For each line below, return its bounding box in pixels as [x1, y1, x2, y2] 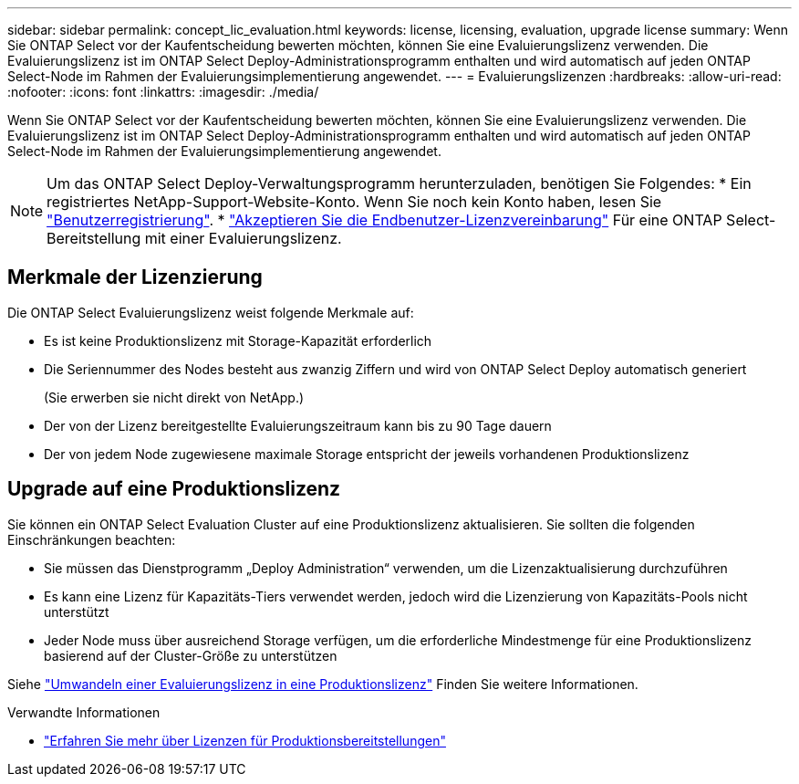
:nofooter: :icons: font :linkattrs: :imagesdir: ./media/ [7, 84, 319, 99]
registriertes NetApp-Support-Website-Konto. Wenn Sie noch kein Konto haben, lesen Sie [47, 193, 662, 211]
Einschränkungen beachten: [7, 531, 176, 548]
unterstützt [44, 603, 109, 620]
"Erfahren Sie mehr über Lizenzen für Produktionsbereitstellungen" [44, 732, 446, 748]
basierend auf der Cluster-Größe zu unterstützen [44, 647, 337, 664]
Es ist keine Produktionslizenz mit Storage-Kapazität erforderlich [44, 332, 432, 349]
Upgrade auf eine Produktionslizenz [7, 477, 341, 501]
